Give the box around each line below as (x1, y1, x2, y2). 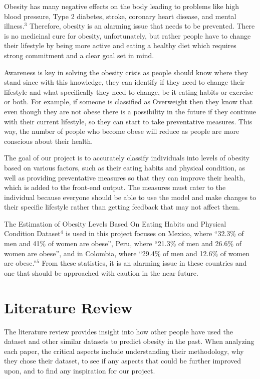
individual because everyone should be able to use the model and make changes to (4, 192, 256, 202)
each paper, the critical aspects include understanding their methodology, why (4, 345, 244, 356)
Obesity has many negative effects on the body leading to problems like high (4, 1, 239, 11)
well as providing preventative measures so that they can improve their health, (4, 172, 245, 182)
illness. (4, 21, 25, 31)
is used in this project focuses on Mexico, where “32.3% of (66, 228, 244, 239)
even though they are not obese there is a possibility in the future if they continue (4, 106, 256, 116)
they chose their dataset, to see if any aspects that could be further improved (4, 355, 241, 366)
